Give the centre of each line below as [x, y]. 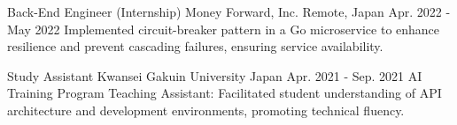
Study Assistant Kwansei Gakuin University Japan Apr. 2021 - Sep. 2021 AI [215, 75]
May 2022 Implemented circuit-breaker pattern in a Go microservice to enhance [224, 29]
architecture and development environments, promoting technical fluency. [206, 110]
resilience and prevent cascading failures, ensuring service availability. [195, 46]
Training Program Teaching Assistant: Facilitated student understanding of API [225, 93]
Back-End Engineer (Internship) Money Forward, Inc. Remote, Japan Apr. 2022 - [229, 11]
